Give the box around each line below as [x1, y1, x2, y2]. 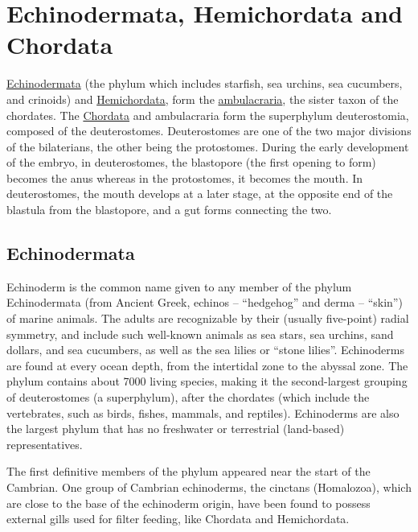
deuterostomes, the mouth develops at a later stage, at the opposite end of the [6, 185, 393, 202]
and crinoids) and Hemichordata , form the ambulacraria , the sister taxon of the [6, 90, 399, 107]
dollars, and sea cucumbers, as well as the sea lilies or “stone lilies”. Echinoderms [6, 341, 404, 358]
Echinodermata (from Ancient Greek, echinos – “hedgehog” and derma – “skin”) [6, 294, 403, 311]
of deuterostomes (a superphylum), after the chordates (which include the [6, 389, 370, 406]
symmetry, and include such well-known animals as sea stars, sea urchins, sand [6, 325, 394, 342]
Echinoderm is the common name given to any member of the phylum [6, 278, 352, 295]
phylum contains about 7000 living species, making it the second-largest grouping [6, 373, 408, 390]
